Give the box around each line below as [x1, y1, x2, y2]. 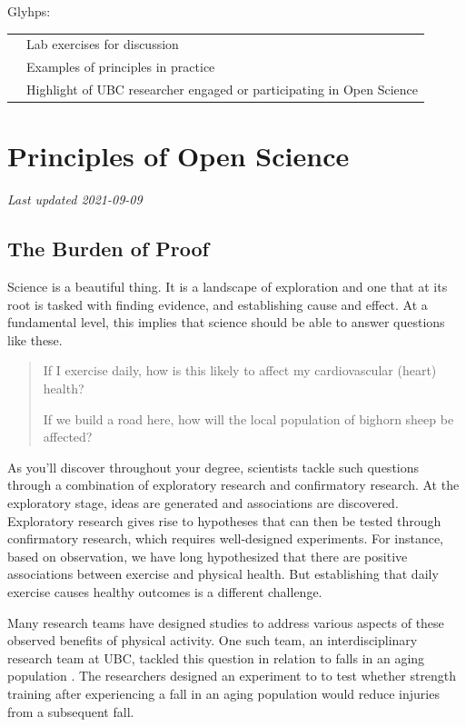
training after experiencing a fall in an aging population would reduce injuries [7, 683, 440, 702]
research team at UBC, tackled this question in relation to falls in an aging [7, 648, 425, 667]
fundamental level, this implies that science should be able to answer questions [7, 313, 445, 332]
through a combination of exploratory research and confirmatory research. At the [7, 475, 460, 494]
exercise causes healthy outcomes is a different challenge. [7, 582, 322, 601]
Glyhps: [7, 2, 51, 20]
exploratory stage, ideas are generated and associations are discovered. [7, 493, 399, 512]
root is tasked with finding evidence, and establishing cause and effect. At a [7, 294, 428, 314]
